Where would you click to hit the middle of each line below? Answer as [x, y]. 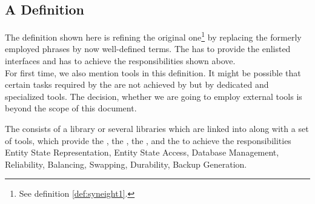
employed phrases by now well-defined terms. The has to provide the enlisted [148, 49]
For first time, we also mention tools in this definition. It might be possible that [153, 72]
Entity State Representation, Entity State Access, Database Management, [142, 152]
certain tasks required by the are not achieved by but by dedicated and [137, 84]
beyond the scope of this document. [71, 108]
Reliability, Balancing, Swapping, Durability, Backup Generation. [126, 164]
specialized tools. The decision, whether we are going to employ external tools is [154, 96]
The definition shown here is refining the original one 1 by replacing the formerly [153, 36]
